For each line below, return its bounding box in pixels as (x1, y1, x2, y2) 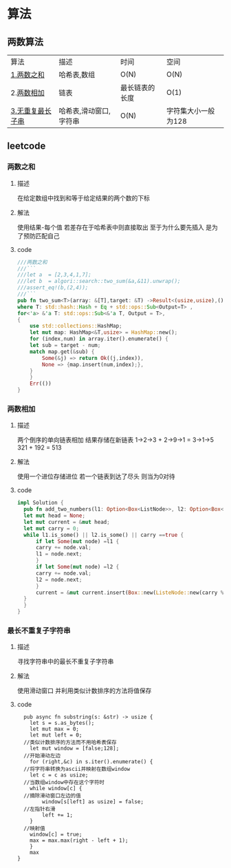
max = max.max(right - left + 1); (30, 837, 129, 844)
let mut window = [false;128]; (30, 745, 120, 752)
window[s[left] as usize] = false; (42, 798, 144, 805)
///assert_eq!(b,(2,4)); (16, 284, 89, 291)
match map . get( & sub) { (30, 348, 95, 355)
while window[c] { (30, 785, 82, 792)
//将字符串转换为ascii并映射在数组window (23, 765, 131, 773)
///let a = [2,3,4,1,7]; (16, 271, 91, 279)
